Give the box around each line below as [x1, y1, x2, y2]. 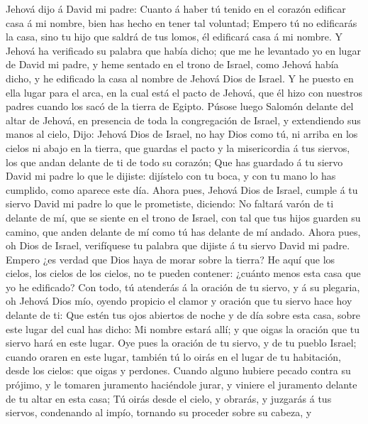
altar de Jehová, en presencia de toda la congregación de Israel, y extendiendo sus [6, 112, 361, 127]
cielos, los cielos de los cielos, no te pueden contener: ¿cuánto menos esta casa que [6, 266, 361, 281]
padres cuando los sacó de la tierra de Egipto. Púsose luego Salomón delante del [6, 99, 354, 114]
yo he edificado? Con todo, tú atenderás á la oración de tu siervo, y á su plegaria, [6, 279, 360, 294]
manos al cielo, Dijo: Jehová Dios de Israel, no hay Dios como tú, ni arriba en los [6, 126, 358, 141]
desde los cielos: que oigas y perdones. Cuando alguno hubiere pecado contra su [6, 363, 351, 378]
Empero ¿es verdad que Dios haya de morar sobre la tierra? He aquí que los [6, 251, 335, 266]
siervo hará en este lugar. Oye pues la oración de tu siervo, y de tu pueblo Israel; [6, 335, 357, 350]
